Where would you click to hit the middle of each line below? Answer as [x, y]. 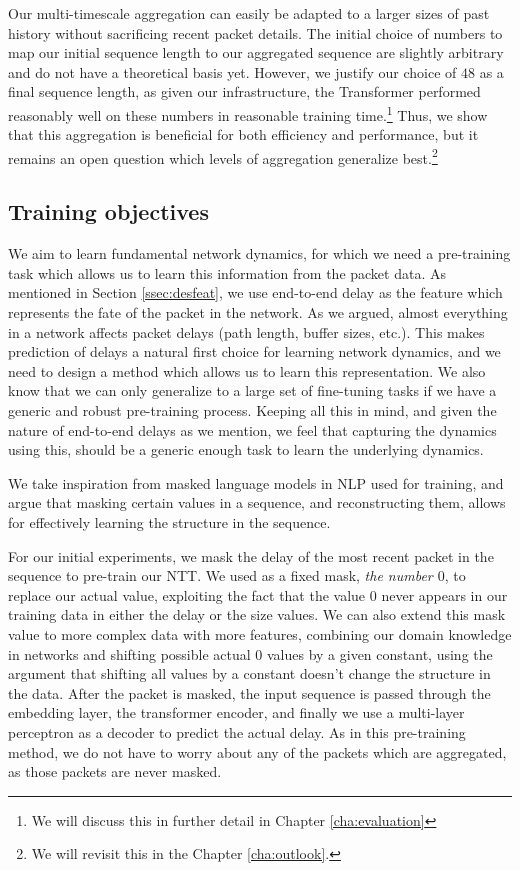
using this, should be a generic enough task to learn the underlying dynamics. [246, 449]
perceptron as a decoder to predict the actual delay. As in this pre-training [237, 731]
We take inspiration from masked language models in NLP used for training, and [256, 482]
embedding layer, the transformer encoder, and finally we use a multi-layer [236, 712]
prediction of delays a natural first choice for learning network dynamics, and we [254, 351]
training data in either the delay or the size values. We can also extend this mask [257, 614]
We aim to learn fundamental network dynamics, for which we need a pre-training [259, 253]
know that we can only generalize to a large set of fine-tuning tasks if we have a [252, 390]
